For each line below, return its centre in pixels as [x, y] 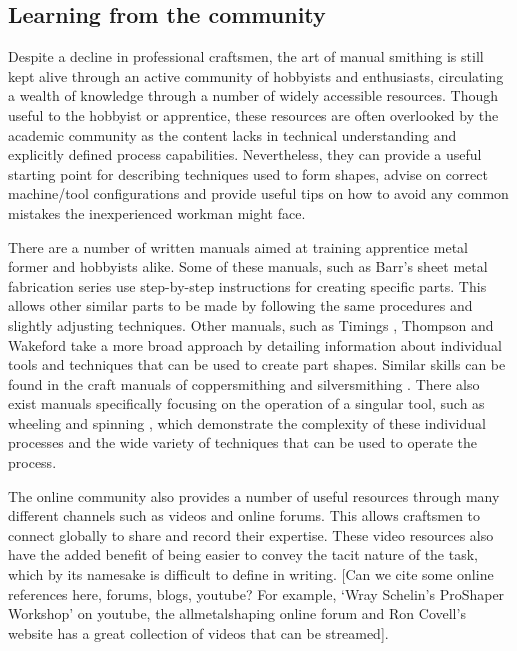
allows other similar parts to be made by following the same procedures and [240, 305]
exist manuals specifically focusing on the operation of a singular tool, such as [246, 403]
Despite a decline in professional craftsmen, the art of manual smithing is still [246, 56]
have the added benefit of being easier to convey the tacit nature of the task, [243, 554]
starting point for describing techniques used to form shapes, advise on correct [248, 173]
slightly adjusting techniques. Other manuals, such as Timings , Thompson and [251, 324]
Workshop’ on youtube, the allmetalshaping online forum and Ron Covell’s [237, 613]
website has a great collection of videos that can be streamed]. [198, 632]
